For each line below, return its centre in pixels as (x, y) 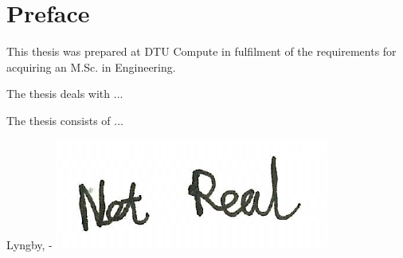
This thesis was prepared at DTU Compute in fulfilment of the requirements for (201, 51)
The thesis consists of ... (65, 120)
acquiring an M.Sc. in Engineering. (91, 66)
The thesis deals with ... (65, 94)
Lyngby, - (29, 244)
